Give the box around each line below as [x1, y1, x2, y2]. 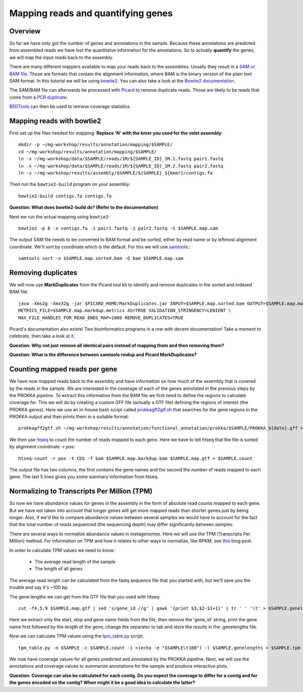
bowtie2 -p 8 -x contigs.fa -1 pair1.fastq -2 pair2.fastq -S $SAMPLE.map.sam [18, 226, 218, 231]
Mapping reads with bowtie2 [9, 117, 102, 125]
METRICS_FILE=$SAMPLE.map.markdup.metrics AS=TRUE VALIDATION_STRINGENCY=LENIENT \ [18, 308, 232, 314]
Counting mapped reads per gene [9, 365, 118, 374]
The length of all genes [34, 566, 83, 572]
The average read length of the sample [34, 559, 116, 565]
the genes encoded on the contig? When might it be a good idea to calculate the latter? [9, 679, 195, 685]
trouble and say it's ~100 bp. [9, 584, 69, 590]
